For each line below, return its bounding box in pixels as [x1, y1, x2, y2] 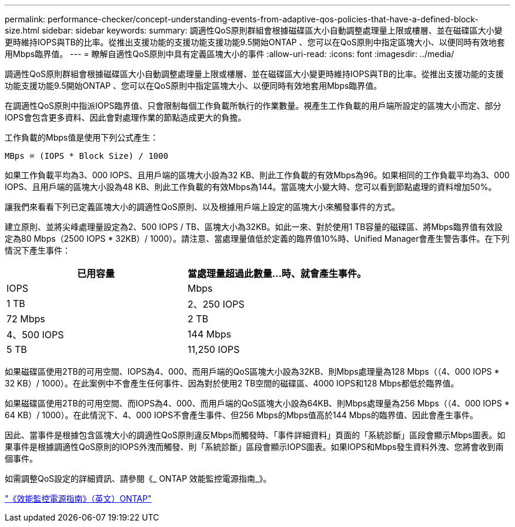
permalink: [5, 14, 46, 24]
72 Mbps [6, 313, 45, 325]
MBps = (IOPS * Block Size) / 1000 [5, 151, 169, 161]
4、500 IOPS [6, 329, 64, 341]
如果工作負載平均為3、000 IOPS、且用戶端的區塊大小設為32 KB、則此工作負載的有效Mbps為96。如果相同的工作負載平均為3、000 [5, 170, 510, 180]
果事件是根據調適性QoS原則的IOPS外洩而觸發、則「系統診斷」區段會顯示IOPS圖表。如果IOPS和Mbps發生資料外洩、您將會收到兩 [5, 442, 504, 452]
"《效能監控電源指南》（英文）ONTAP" [5, 493, 152, 503]
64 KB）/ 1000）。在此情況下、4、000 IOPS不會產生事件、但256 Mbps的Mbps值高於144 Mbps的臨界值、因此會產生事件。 [5, 410, 478, 420]
